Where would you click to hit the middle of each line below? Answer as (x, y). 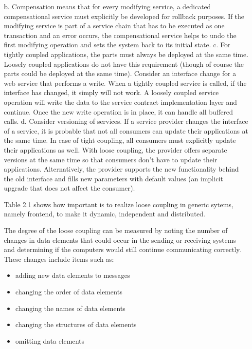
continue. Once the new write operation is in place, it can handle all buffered (118, 111)
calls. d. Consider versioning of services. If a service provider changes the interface (126, 121)
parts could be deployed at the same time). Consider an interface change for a (120, 73)
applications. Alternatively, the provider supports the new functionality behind (121, 169)
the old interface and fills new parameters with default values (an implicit (114, 178)
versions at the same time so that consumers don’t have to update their (111, 159)
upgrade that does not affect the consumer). (70, 188)
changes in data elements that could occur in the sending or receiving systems (120, 240)
